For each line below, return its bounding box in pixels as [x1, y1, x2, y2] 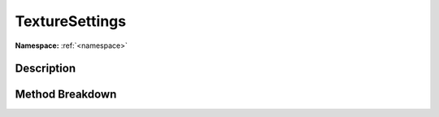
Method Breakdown [15, 88, 117, 102]
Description [15, 62, 76, 76]
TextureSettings [15, 12, 126, 30]
